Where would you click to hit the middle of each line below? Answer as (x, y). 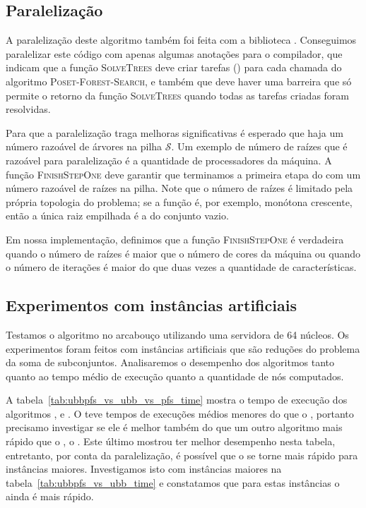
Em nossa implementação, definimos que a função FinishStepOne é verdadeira (175, 239)
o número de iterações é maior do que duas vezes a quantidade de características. (181, 267)
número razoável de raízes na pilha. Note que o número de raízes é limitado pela (179, 188)
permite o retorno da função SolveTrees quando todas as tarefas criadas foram (178, 95)
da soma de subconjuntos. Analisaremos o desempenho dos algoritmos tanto (170, 362)
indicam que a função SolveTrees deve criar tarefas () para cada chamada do (174, 67)
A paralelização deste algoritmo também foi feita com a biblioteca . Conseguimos (181, 40)
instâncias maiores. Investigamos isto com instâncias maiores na (144, 469)
